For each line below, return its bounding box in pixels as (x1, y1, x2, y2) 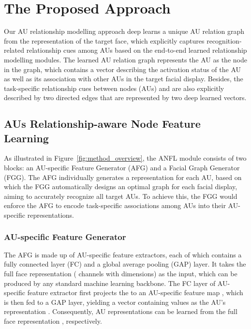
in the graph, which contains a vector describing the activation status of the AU (4, 64, 241, 74)
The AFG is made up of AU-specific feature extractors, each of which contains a (4, 249, 242, 259)
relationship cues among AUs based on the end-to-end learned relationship (26, 45, 247, 55)
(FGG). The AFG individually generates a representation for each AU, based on (4, 172, 242, 182)
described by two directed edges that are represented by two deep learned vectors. (4, 92, 247, 103)
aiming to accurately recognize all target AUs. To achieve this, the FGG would (4, 191, 237, 201)
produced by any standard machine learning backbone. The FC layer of (4, 278, 216, 288)
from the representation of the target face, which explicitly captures (4, 35, 205, 45)
